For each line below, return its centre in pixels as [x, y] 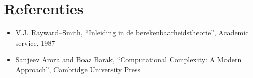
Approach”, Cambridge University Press [78, 69]
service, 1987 [35, 42]
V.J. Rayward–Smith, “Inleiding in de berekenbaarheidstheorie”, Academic [132, 33]
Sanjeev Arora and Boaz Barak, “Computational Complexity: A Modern [129, 60]
